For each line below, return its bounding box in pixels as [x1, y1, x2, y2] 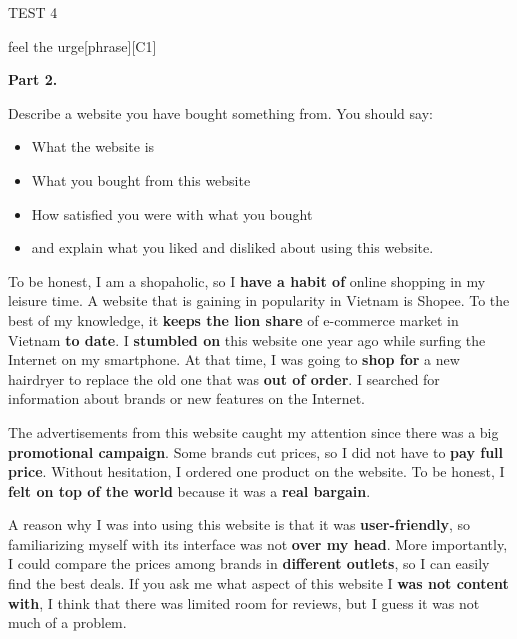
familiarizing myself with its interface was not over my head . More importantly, [8, 533, 508, 554]
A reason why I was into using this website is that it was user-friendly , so [8, 514, 471, 535]
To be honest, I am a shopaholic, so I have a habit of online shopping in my [8, 270, 486, 291]
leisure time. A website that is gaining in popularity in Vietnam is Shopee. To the [8, 290, 510, 311]
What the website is [31, 136, 155, 157]
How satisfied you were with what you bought [31, 203, 313, 224]
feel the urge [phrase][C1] [8, 35, 157, 56]
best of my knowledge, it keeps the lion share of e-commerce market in [8, 309, 459, 330]
